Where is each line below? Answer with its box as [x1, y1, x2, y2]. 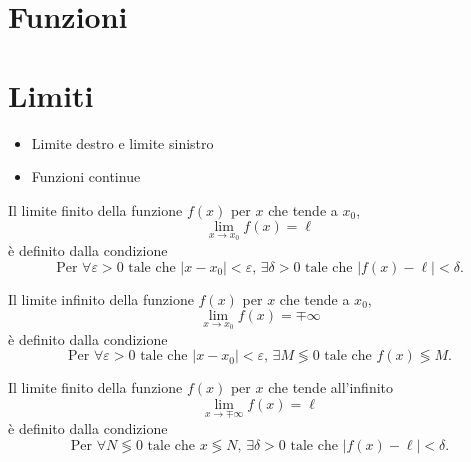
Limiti [8, 74, 94, 115]
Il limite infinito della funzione [8, 288, 194, 309]
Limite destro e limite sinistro [31, 132, 214, 153]
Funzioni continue [31, 166, 141, 187]
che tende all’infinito [268, 377, 394, 398]
